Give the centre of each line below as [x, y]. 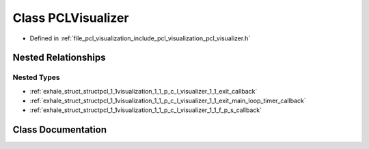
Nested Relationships [59, 58]
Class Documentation [60, 130]
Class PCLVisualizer [71, 18]
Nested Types [37, 77]
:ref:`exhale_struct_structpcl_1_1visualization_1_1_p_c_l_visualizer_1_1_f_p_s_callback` [146, 110]
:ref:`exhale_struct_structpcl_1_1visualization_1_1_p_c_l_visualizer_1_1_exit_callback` [143, 91]
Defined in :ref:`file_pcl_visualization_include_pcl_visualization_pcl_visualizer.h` [140, 38]
